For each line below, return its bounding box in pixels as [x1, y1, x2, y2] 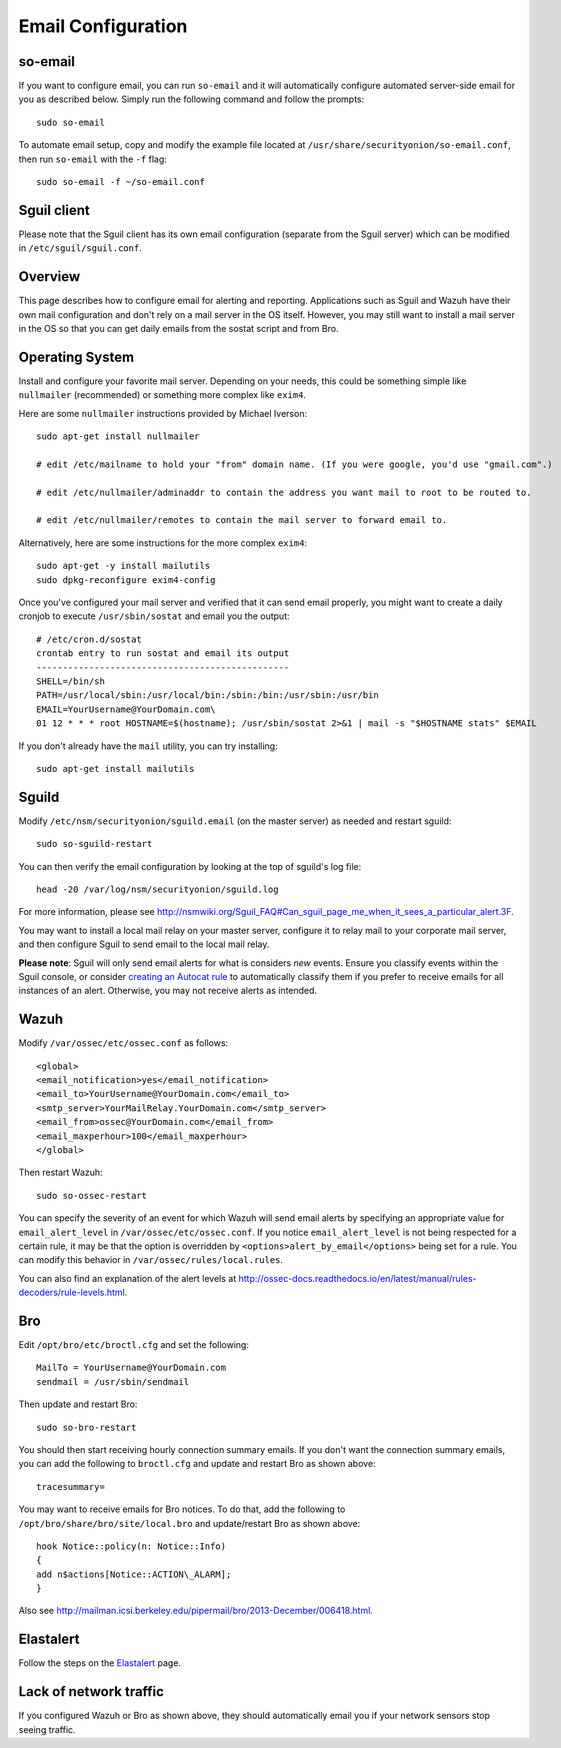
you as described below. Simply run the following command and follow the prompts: [18, 93, 365, 105]
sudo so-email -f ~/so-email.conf [36, 176, 205, 188]
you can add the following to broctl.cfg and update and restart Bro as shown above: [18, 1458, 376, 1470]
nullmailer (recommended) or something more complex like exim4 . [18, 389, 307, 401]
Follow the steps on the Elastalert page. [18, 1657, 182, 1669]
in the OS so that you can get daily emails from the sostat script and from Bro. [18, 323, 339, 334]
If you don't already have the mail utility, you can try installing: [18, 740, 279, 752]
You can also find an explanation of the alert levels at [18, 1272, 237, 1284]
